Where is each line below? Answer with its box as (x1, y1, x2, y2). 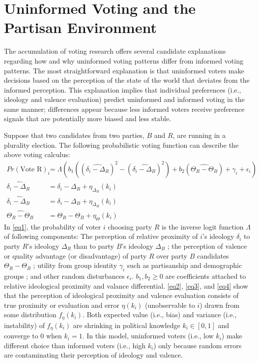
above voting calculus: (4, 149, 70, 160)
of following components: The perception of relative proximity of (4, 231, 198, 241)
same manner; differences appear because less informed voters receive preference (4, 103, 245, 114)
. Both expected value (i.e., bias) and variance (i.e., (82, 309, 237, 320)
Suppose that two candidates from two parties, (4, 130, 144, 140)
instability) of (4, 320, 45, 330)
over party (156, 250, 187, 261)
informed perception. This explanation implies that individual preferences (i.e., (4, 84, 241, 95)
